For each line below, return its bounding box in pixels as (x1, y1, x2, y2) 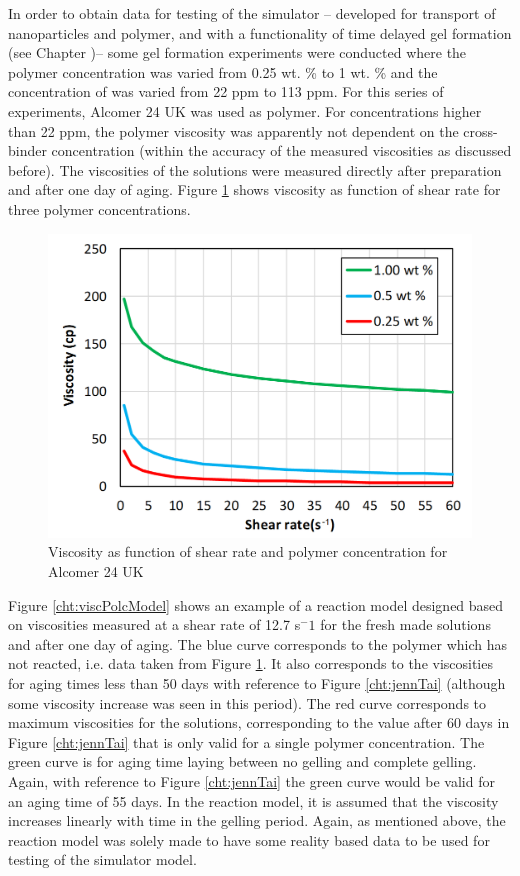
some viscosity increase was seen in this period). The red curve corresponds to (8, 692, 487, 713)
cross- (463, 120, 498, 141)
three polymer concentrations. (8, 198, 191, 219)
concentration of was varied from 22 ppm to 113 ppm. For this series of (8, 81, 444, 102)
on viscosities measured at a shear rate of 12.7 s (8, 614, 301, 635)
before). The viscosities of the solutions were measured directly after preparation (8, 159, 502, 180)
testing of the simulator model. (8, 849, 197, 870)
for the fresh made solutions (320, 614, 491, 635)
